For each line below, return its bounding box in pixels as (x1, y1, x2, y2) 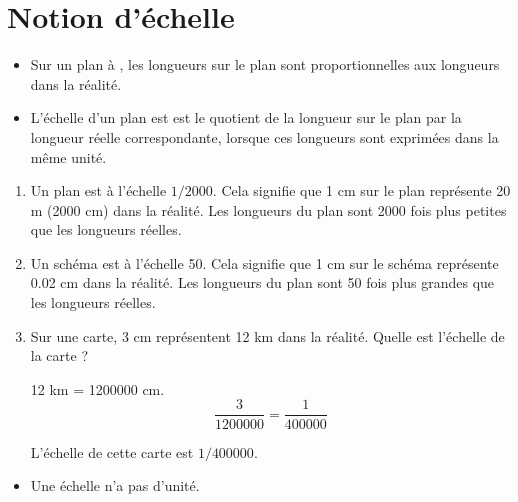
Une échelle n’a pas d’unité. (30, 475, 200, 496)
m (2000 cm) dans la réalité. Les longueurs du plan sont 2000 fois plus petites (30, 199, 507, 220)
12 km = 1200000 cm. (30, 378, 165, 399)
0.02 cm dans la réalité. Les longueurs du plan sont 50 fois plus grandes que (30, 272, 495, 293)
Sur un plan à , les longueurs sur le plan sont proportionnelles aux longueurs (30, 54, 500, 75)
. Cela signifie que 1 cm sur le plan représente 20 (212, 180, 511, 201)
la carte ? (30, 345, 88, 366)
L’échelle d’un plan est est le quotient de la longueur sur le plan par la (30, 107, 462, 128)
